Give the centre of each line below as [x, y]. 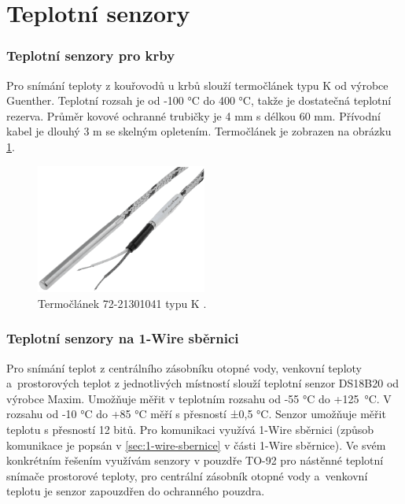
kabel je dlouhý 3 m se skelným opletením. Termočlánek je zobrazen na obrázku [199, 131]
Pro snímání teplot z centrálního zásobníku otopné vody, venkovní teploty [184, 367]
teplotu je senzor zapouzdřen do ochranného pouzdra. [136, 491]
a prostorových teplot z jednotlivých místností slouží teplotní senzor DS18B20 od [203, 383]
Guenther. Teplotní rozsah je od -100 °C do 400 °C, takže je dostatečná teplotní [199, 100]
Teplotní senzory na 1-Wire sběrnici [123, 338]
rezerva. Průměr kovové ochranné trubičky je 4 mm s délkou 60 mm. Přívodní [193, 115]
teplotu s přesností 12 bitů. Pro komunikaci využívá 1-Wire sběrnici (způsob [190, 429]
